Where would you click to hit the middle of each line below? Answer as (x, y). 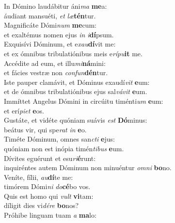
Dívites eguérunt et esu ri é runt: (50, 158)
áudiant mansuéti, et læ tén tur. (50, 15)
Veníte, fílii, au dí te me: (39, 177)
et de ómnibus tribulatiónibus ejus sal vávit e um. (76, 91)
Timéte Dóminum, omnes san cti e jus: (59, 139)
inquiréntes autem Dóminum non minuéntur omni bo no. (88, 167)
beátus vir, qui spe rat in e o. (45, 129)
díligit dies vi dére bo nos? (41, 205)
